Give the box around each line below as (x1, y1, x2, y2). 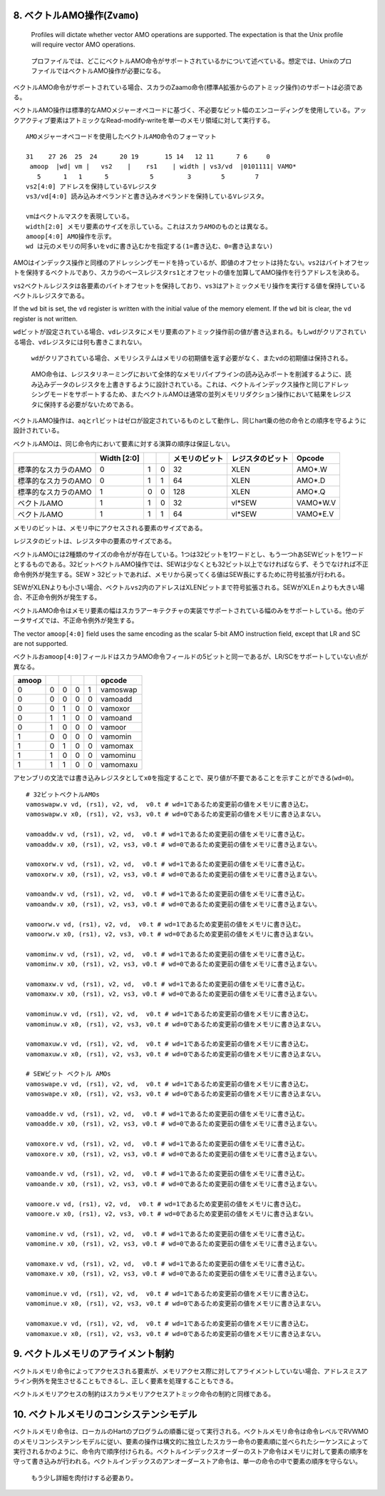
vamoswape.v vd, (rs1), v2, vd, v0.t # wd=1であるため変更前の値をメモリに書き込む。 (26, 1080, 313, 1088)
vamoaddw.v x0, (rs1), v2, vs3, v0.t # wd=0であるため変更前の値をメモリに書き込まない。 (26, 840, 321, 849)
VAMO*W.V (296, 498, 337, 508)
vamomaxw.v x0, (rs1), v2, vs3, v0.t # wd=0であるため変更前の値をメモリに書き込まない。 (26, 990, 321, 999)
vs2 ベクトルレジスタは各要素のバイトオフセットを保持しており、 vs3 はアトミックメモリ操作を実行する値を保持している (13, 281, 366, 290)
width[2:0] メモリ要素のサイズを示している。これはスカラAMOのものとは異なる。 (26, 222, 272, 231)
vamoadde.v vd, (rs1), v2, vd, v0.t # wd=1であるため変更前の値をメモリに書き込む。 (26, 1110, 309, 1118)
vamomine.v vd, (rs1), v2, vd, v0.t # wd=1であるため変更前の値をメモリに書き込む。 (26, 1230, 309, 1238)
